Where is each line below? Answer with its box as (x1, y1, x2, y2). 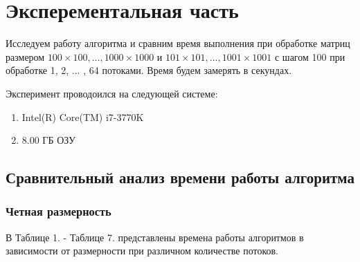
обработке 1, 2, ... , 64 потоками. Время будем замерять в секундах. (6, 63, 292, 77)
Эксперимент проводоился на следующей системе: (6, 86, 218, 100)
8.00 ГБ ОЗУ (21, 133, 75, 147)
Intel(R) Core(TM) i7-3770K (21, 109, 144, 124)
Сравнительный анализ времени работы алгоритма (6, 167, 355, 188)
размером (6, 49, 45, 64)
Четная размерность (6, 203, 111, 220)
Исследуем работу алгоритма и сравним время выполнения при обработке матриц (6, 36, 350, 50)
